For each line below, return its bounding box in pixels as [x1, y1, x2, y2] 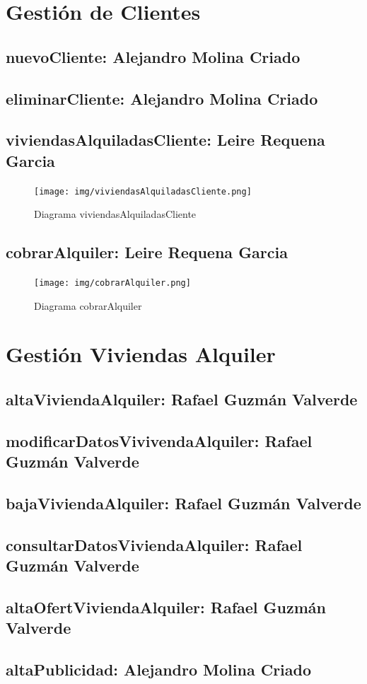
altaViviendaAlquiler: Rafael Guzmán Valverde [6, 388, 358, 410]
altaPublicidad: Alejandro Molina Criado [6, 659, 312, 680]
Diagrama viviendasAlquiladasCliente [34, 207, 197, 221]
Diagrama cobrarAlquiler [34, 298, 142, 313]
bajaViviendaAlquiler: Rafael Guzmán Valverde [6, 492, 361, 514]
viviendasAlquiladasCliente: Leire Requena [6, 129, 325, 151]
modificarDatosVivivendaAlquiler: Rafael [6, 429, 313, 451]
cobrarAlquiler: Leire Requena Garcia [6, 241, 288, 263]
